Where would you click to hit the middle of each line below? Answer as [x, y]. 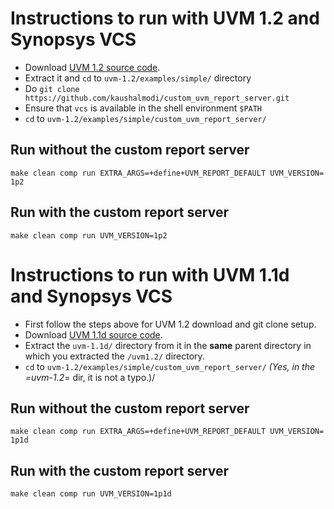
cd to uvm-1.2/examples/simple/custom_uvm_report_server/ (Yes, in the [170, 366]
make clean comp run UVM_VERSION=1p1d [91, 494]
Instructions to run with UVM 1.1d [150, 274]
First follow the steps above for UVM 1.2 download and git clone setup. [170, 324]
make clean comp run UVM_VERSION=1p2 [89, 235]
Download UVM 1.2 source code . [92, 67]
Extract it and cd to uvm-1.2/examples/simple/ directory [138, 78]
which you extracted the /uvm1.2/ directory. [114, 356]
